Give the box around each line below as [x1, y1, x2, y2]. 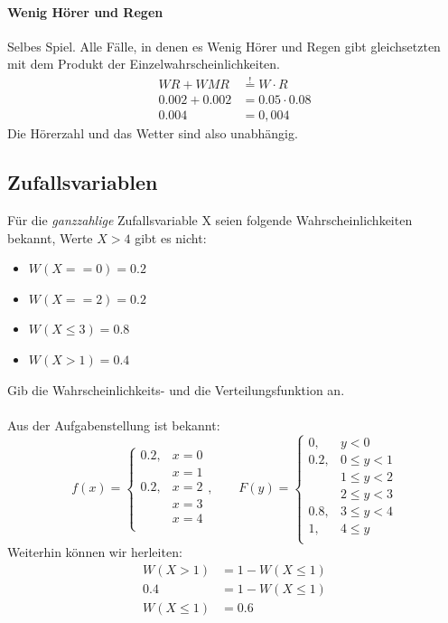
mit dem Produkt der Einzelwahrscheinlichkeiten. [7, 54, 280, 73]
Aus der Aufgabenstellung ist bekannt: [7, 415, 220, 434]
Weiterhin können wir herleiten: [7, 543, 182, 562]
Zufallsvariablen [7, 168, 158, 196]
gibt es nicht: [135, 228, 207, 247]
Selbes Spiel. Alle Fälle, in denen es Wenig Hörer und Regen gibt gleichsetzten [7, 36, 441, 55]
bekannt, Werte [7, 228, 93, 247]
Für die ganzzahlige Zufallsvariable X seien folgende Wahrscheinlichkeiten [7, 211, 413, 230]
